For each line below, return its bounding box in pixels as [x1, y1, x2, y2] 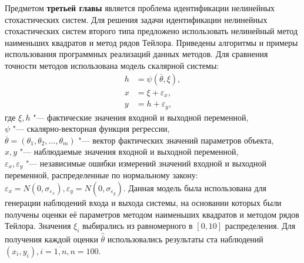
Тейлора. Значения [5, 219, 71, 232]
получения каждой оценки [5, 233, 98, 245]
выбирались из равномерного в [82, 219, 193, 232]
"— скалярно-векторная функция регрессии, [12, 122, 170, 135]
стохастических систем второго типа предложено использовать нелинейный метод [5, 25, 298, 37]
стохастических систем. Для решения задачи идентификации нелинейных [5, 13, 268, 25]
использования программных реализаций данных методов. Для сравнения [5, 48, 268, 60]
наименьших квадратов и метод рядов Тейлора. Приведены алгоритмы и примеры [5, 36, 298, 48]
